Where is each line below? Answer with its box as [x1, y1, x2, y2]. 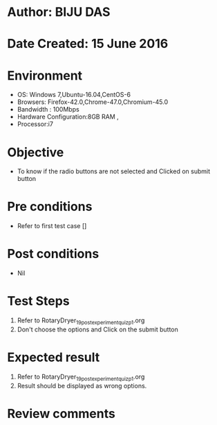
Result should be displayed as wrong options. [17, 381, 147, 390]
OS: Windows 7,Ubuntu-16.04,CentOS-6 [17, 91, 131, 99]
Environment [7, 67, 83, 83]
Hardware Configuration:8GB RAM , [17, 112, 119, 121]
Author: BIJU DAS [7, 4, 111, 20]
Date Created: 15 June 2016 [7, 36, 169, 52]
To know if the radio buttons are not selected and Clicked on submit [17, 167, 211, 175]
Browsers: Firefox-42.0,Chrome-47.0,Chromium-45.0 [17, 98, 169, 106]
